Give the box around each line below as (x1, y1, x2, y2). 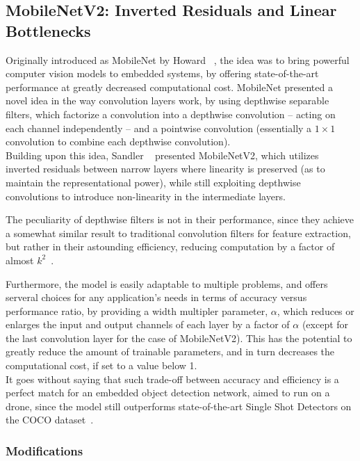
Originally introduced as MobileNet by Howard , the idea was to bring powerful (6, 52, 350, 67)
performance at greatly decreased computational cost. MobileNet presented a (6, 79, 333, 94)
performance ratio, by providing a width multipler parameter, (6, 303, 268, 318)
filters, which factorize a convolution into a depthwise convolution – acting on (6, 106, 336, 121)
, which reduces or (277, 303, 354, 318)
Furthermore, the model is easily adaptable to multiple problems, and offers (6, 276, 328, 291)
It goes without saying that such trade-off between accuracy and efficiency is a (6, 371, 339, 386)
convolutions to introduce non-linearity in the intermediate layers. (6, 188, 286, 203)
